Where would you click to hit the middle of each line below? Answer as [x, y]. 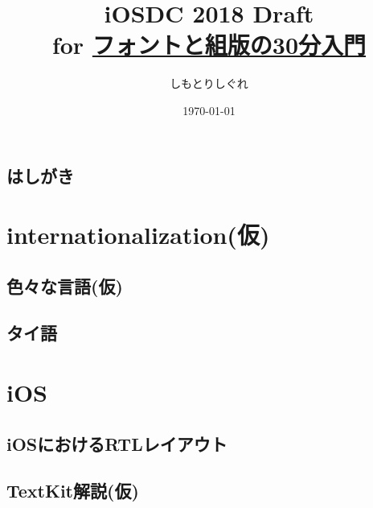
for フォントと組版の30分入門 [209, 45]
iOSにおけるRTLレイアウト [117, 443]
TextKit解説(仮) [73, 491]
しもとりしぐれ [209, 83]
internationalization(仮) [138, 235]
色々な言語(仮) [65, 285]
